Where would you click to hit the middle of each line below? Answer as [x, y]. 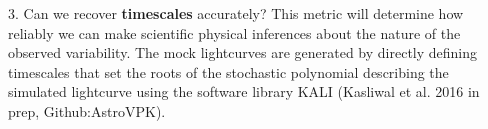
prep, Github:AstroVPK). [87, 110]
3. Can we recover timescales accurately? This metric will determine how [236, 13]
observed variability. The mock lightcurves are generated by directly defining [243, 52]
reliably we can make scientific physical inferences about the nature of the [234, 32]
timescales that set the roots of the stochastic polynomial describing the [228, 71]
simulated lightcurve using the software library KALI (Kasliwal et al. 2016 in [244, 91]
